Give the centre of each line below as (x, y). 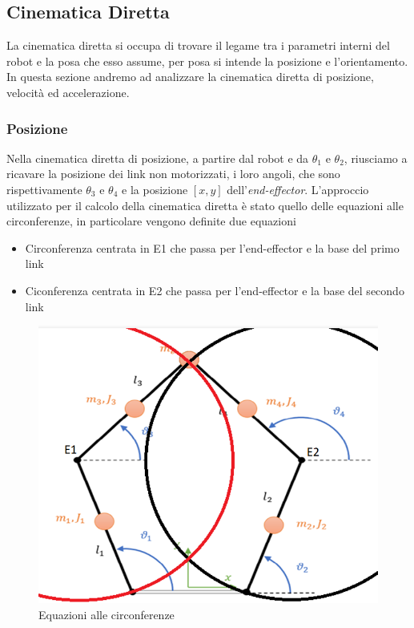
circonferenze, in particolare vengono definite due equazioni (151, 221)
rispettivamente (44, 189)
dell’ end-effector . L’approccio (298, 189)
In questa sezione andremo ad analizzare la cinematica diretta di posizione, (190, 77)
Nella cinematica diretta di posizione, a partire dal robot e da (158, 158)
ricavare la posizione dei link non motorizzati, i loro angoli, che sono (173, 174)
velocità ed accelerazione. (68, 92)
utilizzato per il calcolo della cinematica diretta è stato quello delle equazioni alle (205, 205)
